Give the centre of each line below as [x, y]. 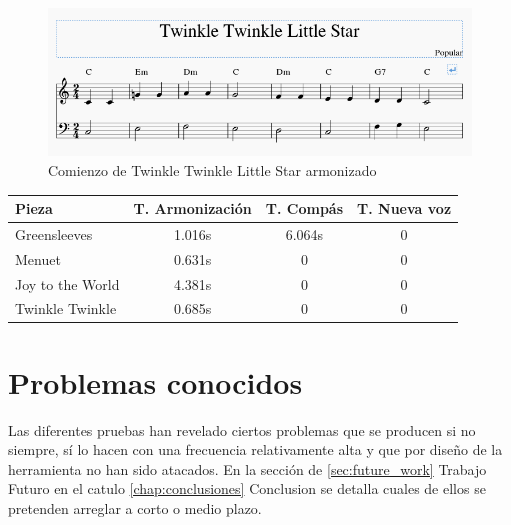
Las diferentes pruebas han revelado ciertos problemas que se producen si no [242, 429]
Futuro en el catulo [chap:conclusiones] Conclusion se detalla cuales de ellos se [247, 488]
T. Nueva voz [404, 208]
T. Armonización [192, 208]
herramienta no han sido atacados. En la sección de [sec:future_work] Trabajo [247, 468]
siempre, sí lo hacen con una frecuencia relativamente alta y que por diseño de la [255, 449]
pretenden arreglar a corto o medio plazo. [135, 507]
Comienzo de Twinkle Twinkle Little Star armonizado [212, 169]
